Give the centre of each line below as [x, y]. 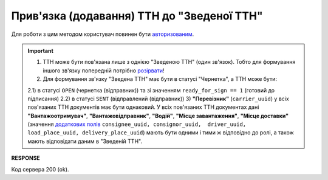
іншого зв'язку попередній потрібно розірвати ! [104, 71]
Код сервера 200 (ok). [40, 169]
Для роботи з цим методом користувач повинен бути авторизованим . [103, 34]
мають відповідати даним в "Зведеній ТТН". [85, 141]
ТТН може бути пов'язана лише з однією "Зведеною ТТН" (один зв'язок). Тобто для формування [169, 62]
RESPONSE [26, 158]
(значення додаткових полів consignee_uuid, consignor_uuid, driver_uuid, [137, 124]
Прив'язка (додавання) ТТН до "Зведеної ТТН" [137, 16]
